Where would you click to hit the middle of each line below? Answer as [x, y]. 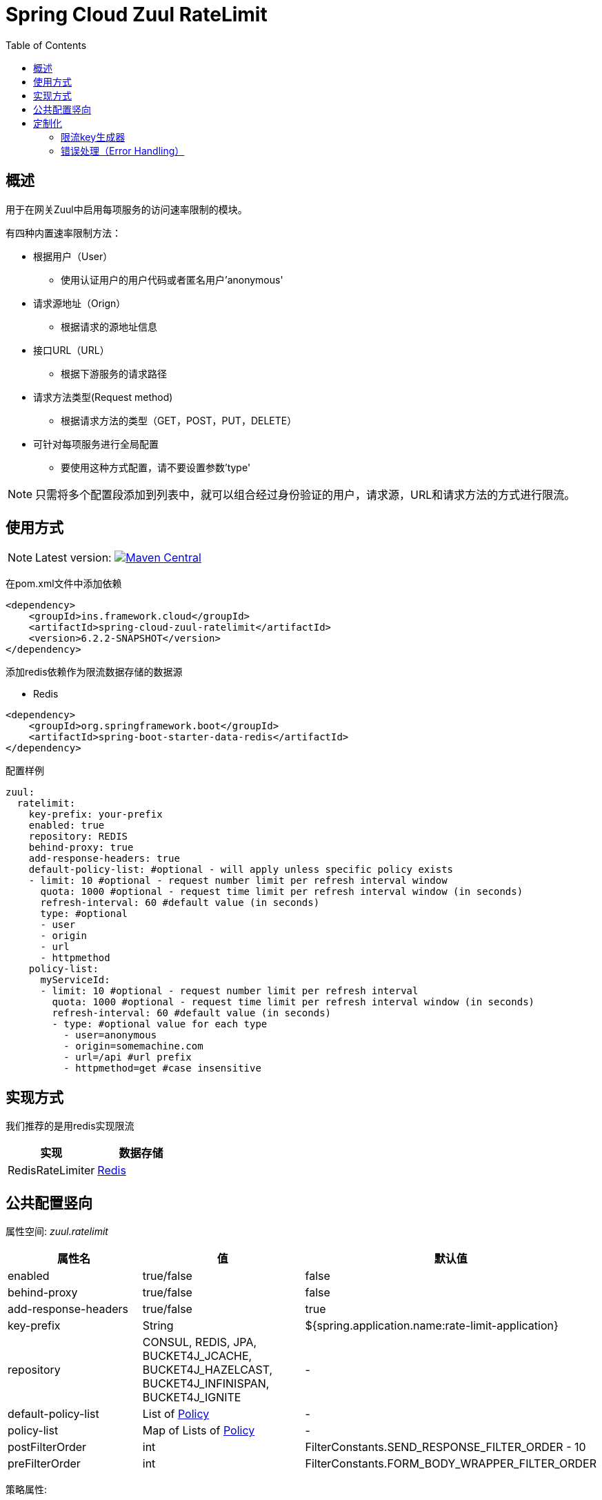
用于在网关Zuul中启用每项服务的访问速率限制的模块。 [127, 209]
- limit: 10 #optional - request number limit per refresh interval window [238, 881]
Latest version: [73, 558]
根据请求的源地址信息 [109, 326]
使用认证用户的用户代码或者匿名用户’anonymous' [172, 279]
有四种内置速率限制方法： [63, 233]
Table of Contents [46, 45]
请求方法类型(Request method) [103, 397]
